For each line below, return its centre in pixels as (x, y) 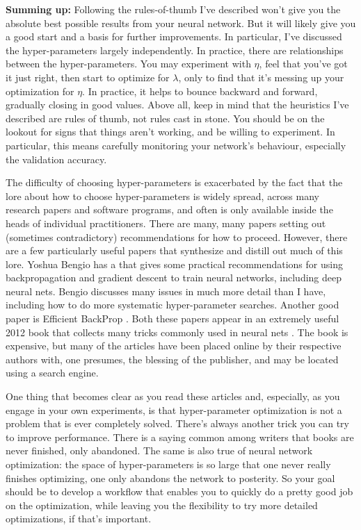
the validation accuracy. (56, 159)
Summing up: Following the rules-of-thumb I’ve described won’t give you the (173, 9)
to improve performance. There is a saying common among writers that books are (180, 437)
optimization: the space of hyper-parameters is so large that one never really (168, 464)
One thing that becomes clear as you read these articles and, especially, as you (173, 396)
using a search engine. (52, 373)
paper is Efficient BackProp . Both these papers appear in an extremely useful (173, 318)
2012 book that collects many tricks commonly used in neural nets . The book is (177, 332)
